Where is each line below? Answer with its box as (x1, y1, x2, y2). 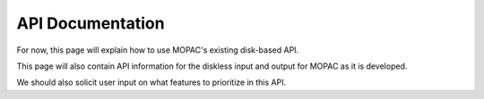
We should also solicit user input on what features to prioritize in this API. (16, 77, 287, 88)
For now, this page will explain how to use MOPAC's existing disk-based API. (16, 45, 299, 55)
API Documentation (16, 13, 165, 33)
